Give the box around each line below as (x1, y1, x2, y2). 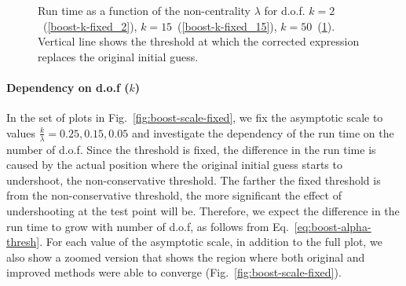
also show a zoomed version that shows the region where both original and (6, 248, 365, 265)
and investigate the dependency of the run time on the (131, 124, 394, 141)
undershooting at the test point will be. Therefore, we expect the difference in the (6, 202, 400, 218)
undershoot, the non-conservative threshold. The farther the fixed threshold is (6, 171, 381, 188)
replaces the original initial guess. (38, 48, 199, 64)
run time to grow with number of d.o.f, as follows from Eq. (6, 218, 289, 234)
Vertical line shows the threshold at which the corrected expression (38, 33, 360, 49)
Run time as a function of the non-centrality (38, 2, 251, 18)
